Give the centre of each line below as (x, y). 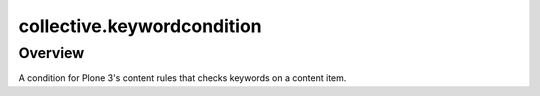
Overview (51, 53)
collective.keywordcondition (140, 26)
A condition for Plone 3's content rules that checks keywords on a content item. (182, 78)
